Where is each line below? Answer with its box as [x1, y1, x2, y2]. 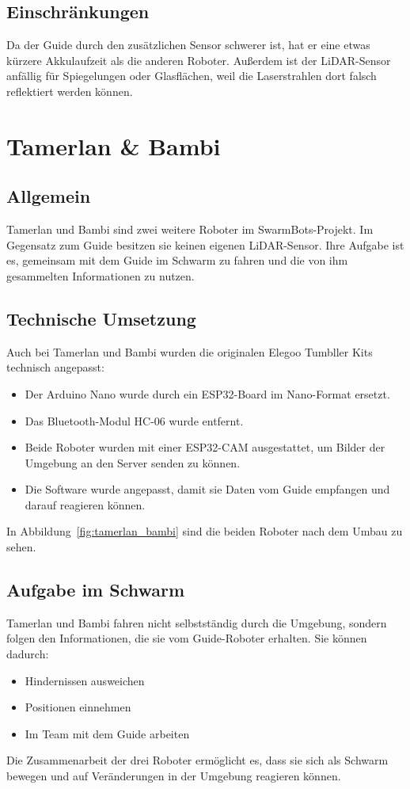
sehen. [6, 539, 36, 555]
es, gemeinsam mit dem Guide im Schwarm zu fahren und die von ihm [6, 252, 348, 269]
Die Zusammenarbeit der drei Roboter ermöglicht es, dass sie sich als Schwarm [6, 752, 389, 768]
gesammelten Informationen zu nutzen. [6, 267, 195, 284]
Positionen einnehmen [25, 699, 131, 715]
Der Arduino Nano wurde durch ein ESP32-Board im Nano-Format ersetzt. [25, 385, 390, 402]
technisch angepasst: [6, 359, 104, 375]
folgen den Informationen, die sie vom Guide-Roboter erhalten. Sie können [6, 630, 367, 646]
